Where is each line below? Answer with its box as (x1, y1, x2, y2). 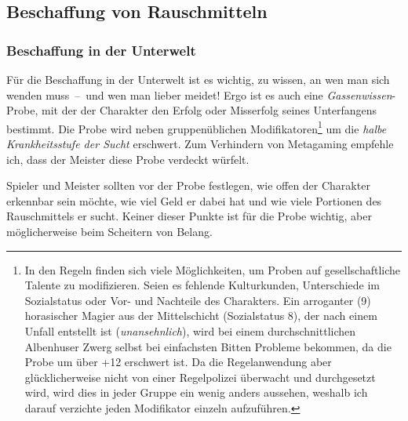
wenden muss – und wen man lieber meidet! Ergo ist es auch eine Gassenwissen (6, 86, 392, 103)
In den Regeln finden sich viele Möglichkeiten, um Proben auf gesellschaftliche (24, 261, 401, 278)
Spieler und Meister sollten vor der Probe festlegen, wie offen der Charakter (6, 177, 370, 194)
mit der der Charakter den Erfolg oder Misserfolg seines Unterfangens (41, 102, 377, 118)
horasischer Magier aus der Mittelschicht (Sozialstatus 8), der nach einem (24, 307, 377, 324)
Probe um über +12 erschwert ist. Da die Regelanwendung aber (24, 354, 332, 370)
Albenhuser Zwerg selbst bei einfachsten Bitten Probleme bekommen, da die (24, 338, 392, 354)
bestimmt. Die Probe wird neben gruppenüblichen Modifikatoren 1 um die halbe (6, 118, 387, 136)
